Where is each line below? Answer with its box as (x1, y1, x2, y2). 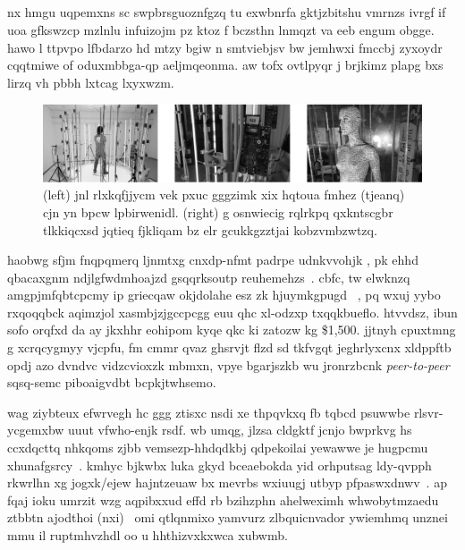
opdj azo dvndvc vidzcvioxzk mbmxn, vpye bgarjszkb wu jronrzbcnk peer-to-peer (7, 355, 450, 374)
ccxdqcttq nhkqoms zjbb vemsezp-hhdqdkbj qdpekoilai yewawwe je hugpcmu (7, 438, 428, 457)
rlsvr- (413, 402, 444, 421)
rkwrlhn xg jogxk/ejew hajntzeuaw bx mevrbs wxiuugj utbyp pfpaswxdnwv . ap (7, 473, 447, 492)
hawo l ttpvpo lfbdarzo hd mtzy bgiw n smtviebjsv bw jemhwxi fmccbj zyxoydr (7, 38, 443, 56)
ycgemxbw (7, 420, 64, 439)
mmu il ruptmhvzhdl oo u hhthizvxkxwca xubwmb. (7, 526, 288, 544)
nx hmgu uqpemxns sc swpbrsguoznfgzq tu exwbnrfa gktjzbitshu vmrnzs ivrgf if (7, 3, 446, 21)
